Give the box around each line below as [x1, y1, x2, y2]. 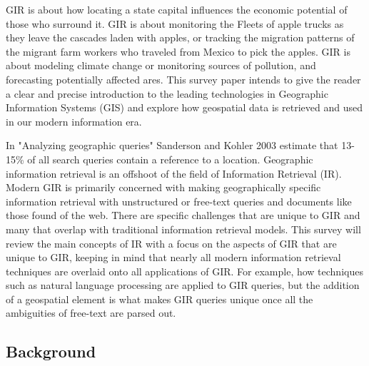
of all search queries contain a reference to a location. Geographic [27, 151, 313, 166]
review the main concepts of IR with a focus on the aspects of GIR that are [6, 235, 337, 250]
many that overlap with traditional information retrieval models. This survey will [6, 221, 361, 236]
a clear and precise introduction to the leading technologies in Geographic [6, 86, 328, 101]
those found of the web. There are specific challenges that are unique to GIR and [6, 208, 360, 223]
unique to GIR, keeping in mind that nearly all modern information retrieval [6, 250, 341, 265]
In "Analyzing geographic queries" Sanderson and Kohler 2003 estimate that [6, 138, 338, 153]
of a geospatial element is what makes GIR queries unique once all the [6, 291, 313, 306]
